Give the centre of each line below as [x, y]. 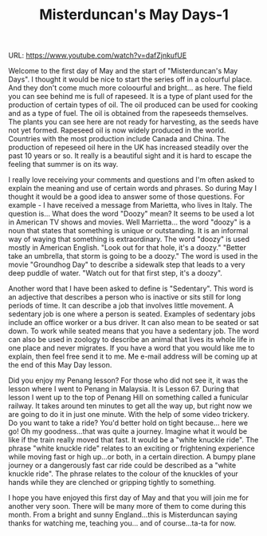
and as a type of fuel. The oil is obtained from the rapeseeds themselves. [128, 113]
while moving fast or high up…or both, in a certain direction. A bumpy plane [132, 457]
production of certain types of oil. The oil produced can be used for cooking [133, 105]
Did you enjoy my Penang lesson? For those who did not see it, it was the [128, 380]
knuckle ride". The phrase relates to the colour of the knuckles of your [124, 474]
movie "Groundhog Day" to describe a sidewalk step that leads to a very [127, 264]
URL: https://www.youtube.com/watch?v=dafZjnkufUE [98, 56]
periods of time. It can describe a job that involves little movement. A [121, 306]
